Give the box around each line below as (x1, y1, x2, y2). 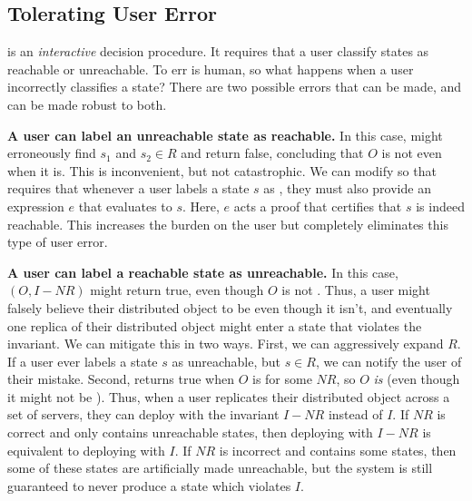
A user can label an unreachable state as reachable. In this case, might (7, 125, 443, 144)
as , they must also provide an (263, 179, 431, 198)
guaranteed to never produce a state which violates (7, 476, 291, 495)
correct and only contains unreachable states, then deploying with (7, 423, 373, 442)
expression (7, 196, 64, 215)
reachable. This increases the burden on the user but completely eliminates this (7, 214, 448, 233)
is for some (252, 369, 312, 388)
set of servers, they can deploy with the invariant (7, 405, 280, 424)
